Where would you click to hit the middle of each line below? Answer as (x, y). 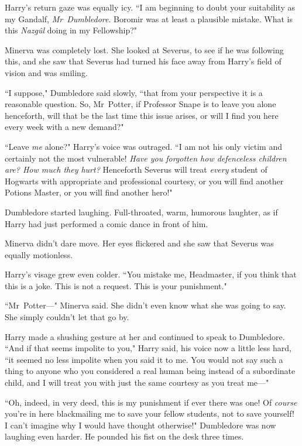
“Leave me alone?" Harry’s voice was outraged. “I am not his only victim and (143, 146)
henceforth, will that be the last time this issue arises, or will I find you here (142, 115)
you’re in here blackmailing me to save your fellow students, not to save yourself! (150, 414)
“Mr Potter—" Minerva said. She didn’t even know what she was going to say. (145, 305)
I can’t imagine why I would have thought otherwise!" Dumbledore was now (140, 425)
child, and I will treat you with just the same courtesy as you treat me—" (137, 382)
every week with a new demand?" (64, 127)
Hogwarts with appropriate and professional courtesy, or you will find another (144, 181)
